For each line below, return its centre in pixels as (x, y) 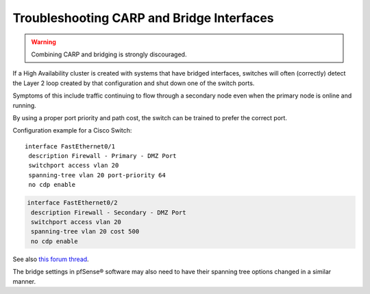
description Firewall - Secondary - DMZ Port (109, 212)
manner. (24, 281)
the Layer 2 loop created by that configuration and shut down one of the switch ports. (134, 83)
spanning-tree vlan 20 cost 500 (85, 231)
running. (25, 105)
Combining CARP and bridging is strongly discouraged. (109, 54)
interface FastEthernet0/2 (72, 203)
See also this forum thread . (51, 259)
